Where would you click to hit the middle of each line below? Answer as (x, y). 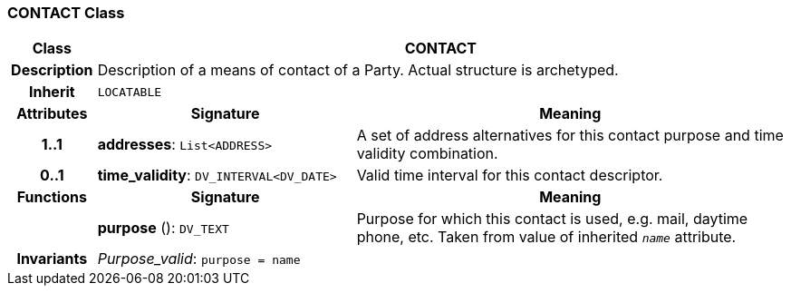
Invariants (52, 259)
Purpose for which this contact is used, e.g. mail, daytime (552, 219)
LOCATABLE (130, 92)
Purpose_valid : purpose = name (199, 259)
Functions (52, 197)
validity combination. (427, 154)
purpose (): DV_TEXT (163, 228)
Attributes (52, 114)
